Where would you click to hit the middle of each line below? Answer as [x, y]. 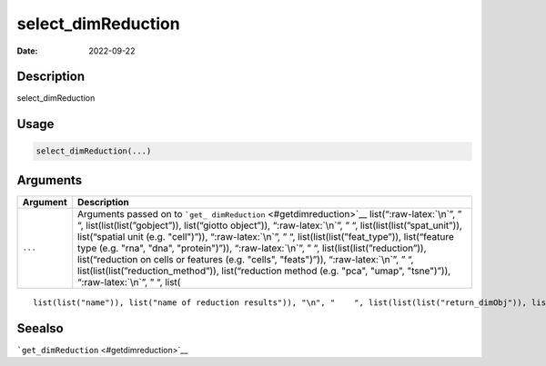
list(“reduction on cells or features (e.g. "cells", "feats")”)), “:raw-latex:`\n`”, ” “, [246, 259]
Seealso [40, 328]
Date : [27, 51]
